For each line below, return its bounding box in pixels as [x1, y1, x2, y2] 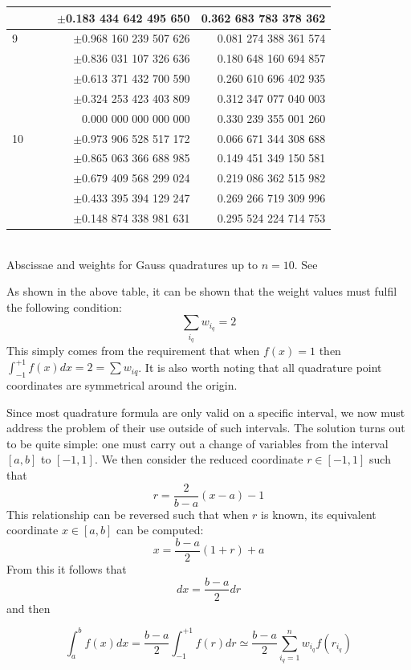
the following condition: [6, 298, 122, 315]
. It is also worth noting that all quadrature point [138, 358, 382, 375]
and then [6, 599, 51, 616]
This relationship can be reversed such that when [6, 505, 249, 522]
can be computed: [116, 521, 204, 538]
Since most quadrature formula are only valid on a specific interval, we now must [6, 403, 405, 420]
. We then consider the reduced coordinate [94, 451, 303, 468]
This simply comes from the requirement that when [6, 342, 260, 359]
